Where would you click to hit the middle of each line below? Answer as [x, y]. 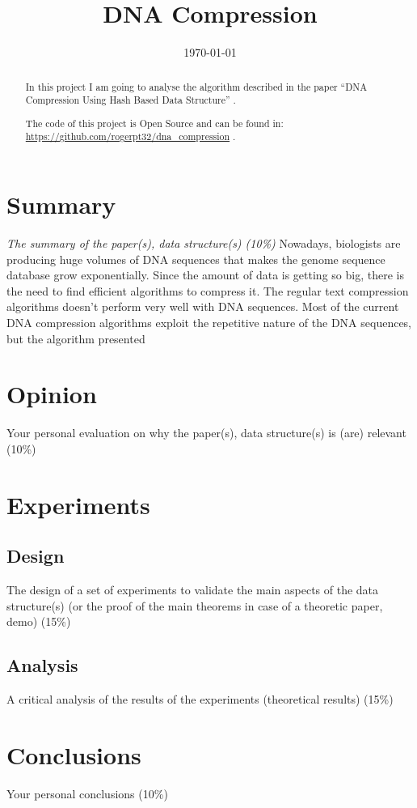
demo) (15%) [39, 621]
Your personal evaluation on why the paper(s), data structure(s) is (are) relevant [206, 433]
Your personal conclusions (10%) [87, 793]
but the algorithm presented [76, 338]
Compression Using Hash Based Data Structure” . [131, 100]
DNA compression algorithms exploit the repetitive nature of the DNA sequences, [209, 322]
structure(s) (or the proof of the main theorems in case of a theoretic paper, [195, 605]
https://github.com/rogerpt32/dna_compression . [131, 136]
